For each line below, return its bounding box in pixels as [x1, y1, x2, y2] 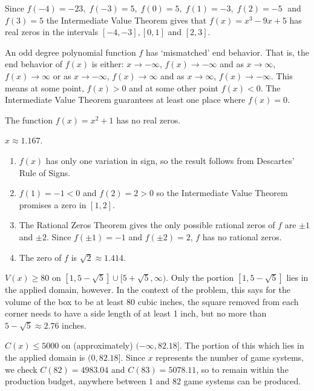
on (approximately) [61, 339, 133, 352]
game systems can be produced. [183, 375, 301, 387]
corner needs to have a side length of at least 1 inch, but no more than [5, 307, 267, 320]
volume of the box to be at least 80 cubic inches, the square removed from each [5, 295, 299, 307]
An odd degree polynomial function [5, 45, 136, 58]
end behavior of [5, 57, 62, 70]
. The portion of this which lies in [179, 339, 304, 352]
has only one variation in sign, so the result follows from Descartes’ [45, 154, 295, 166]
